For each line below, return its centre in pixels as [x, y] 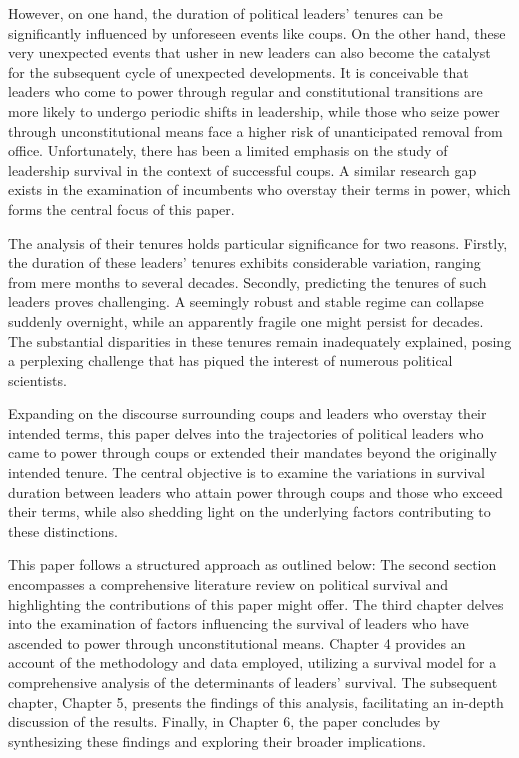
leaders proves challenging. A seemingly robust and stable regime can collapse [246, 301]
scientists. [37, 379]
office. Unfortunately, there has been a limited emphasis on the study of [228, 150]
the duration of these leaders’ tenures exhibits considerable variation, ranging [244, 262]
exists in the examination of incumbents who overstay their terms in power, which [259, 189]
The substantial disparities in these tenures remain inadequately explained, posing [260, 340]
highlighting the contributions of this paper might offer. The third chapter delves [256, 603]
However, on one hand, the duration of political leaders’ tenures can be [225, 13]
